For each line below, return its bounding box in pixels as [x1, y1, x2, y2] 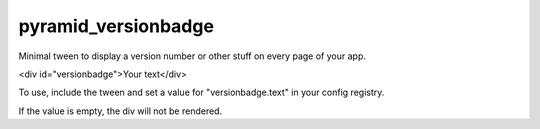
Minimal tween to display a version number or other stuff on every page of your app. [18, 50, 367, 62]
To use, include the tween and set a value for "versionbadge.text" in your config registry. [18, 86, 385, 99]
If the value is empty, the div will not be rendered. [18, 105, 223, 117]
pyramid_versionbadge [18, 15, 215, 37]
